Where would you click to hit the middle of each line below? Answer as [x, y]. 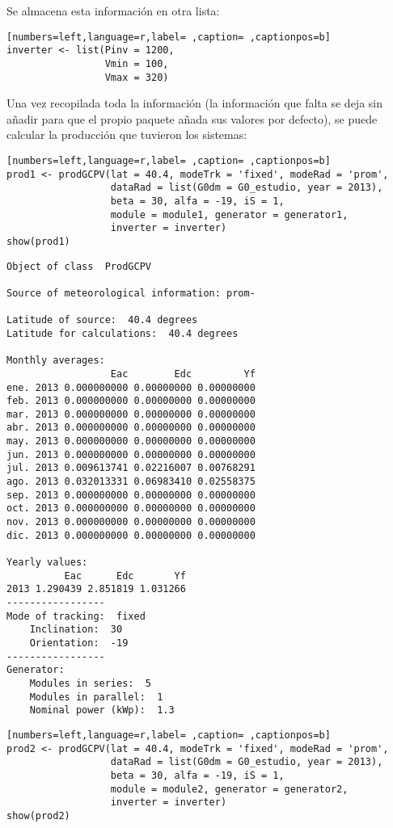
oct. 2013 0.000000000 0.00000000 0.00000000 [131, 509]
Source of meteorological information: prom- [131, 293]
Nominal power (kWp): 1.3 [102, 710]
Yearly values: [47, 563]
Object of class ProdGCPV [79, 266]
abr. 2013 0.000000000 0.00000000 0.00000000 [131, 428]
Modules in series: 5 [90, 683]
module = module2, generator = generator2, [229, 789]
